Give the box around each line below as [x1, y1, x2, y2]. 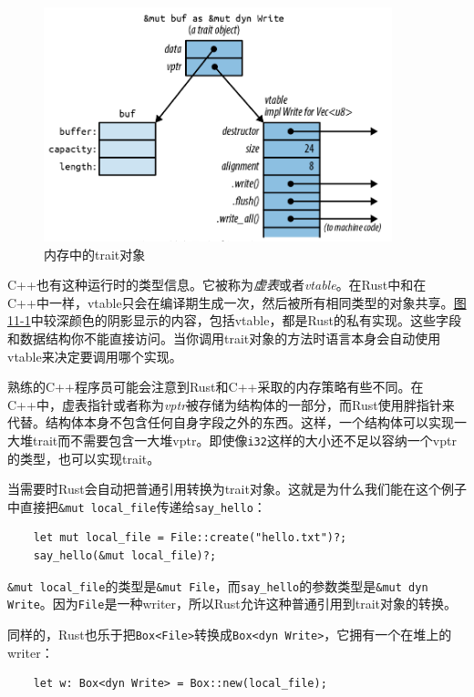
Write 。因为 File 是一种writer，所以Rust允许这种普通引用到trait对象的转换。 [7, 594, 458, 613]
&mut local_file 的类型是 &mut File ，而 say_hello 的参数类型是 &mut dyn [7, 576, 428, 595]
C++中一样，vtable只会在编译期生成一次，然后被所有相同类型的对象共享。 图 [7, 292, 467, 312]
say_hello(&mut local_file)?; [33, 549, 217, 563]
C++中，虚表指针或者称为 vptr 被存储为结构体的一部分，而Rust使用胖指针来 [7, 395, 455, 414]
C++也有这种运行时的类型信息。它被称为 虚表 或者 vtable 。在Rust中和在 [7, 275, 427, 294]
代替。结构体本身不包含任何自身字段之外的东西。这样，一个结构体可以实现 [7, 413, 454, 432]
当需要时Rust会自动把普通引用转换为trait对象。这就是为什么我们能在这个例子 [7, 479, 467, 498]
